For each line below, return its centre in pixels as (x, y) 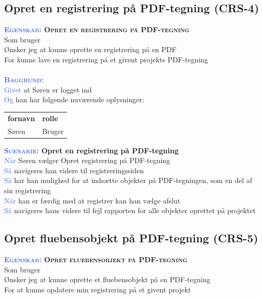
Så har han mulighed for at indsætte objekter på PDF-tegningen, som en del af (128, 180)
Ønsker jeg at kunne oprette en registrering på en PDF (90, 49)
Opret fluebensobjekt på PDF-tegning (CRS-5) (131, 238)
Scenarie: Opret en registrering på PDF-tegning (91, 150)
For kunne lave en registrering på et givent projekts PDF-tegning (106, 59)
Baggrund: (24, 79)
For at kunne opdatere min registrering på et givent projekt (98, 289)
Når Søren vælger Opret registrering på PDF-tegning (87, 160)
